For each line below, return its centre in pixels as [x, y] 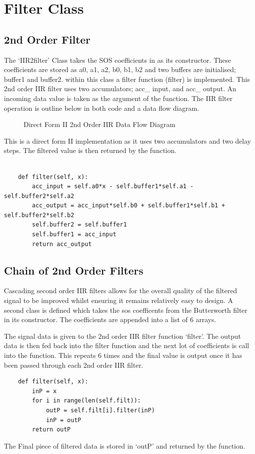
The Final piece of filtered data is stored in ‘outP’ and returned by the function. [125, 445]
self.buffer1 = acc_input [74, 235]
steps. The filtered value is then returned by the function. [90, 150]
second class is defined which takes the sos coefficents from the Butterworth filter [126, 310]
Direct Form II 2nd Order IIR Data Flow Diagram [100, 124]
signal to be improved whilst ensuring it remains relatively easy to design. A [118, 300]
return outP [51, 430]
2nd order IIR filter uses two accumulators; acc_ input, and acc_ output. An [120, 88]
